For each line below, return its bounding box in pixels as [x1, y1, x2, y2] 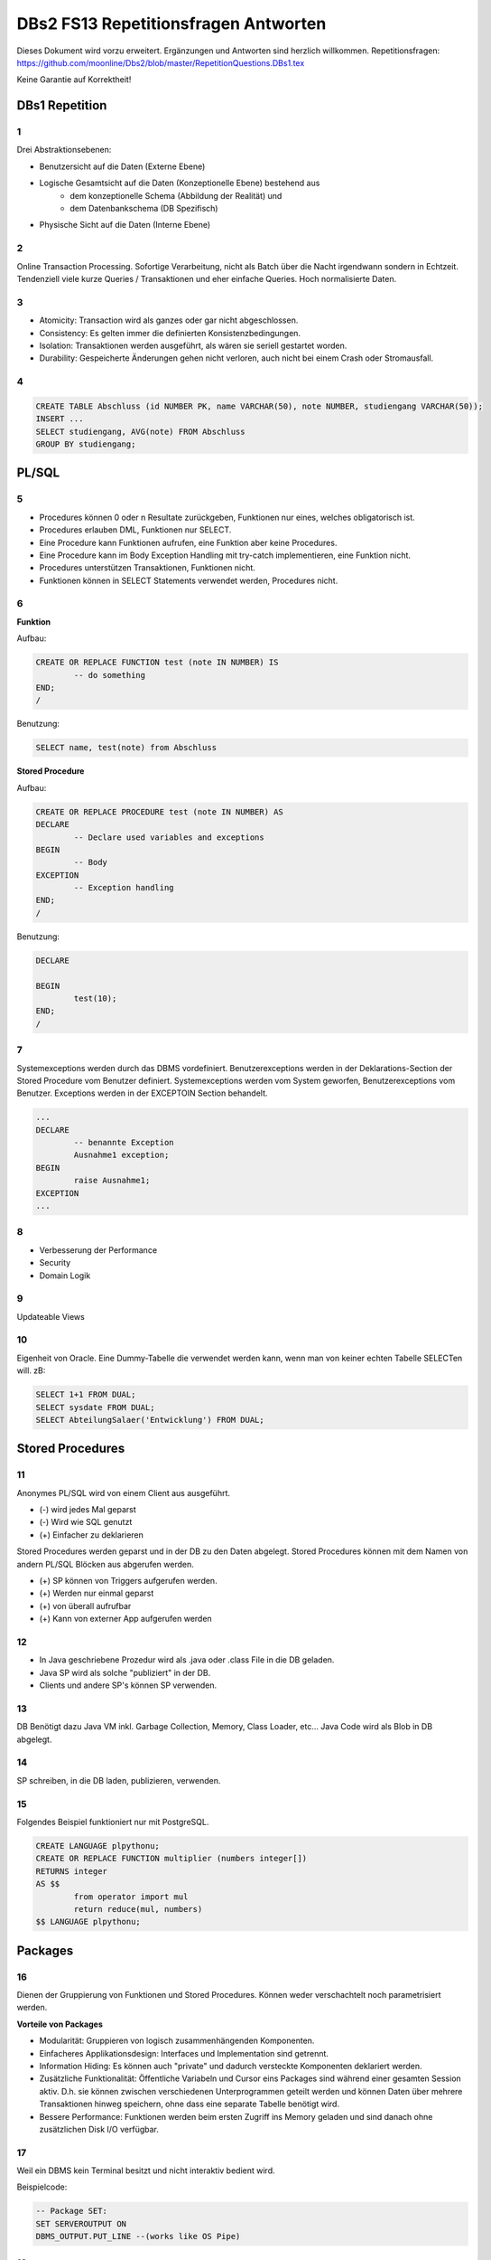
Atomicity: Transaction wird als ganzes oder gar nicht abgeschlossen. [39, 315, 299, 325]
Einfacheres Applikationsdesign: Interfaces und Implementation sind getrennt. [39, 2048, 329, 2058]
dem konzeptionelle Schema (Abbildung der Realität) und [69, 190, 283, 201]
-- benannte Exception [73, 1137, 175, 1148]
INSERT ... [35, 414, 84, 424]
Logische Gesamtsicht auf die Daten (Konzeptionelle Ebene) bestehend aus [39, 177, 320, 189]
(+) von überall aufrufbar [39, 1600, 132, 1611]
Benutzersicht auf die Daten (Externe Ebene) [39, 161, 206, 172]
